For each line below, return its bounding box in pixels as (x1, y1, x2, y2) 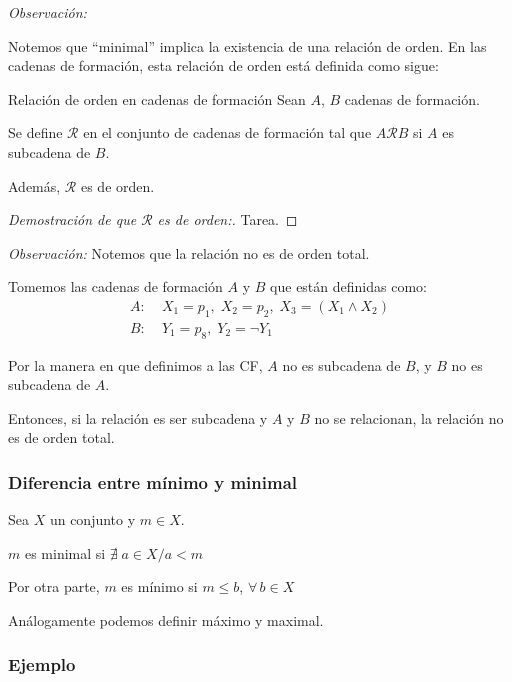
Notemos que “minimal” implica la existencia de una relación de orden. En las (8, 35, 487, 56)
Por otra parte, (8, 576, 100, 597)
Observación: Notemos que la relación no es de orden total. (8, 242, 370, 263)
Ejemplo (8, 652, 76, 677)
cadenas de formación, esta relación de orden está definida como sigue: (8, 55, 439, 76)
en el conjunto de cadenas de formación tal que (83, 122, 372, 143)
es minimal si (24, 542, 106, 563)
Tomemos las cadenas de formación (8, 276, 223, 297)
